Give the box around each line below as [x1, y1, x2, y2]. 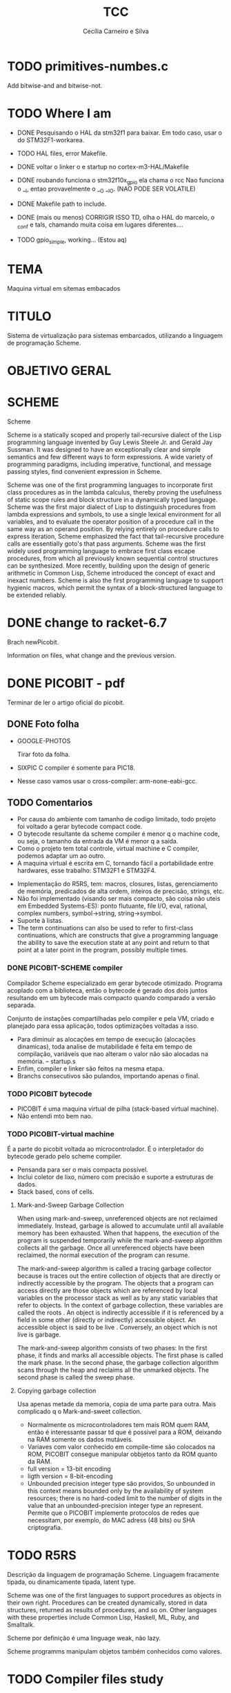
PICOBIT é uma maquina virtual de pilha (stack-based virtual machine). [17, 1104, 219, 1113]
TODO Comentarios [7, 796, 93, 808]
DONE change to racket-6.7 [7, 615, 168, 631]
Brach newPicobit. [7, 638, 59, 646]
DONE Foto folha [7, 718, 79, 730]
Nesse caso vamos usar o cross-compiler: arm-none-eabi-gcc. [17, 776, 198, 785]
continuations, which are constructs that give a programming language [17, 931, 219, 939]
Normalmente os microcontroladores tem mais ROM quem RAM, [27, 1421, 210, 1429]
